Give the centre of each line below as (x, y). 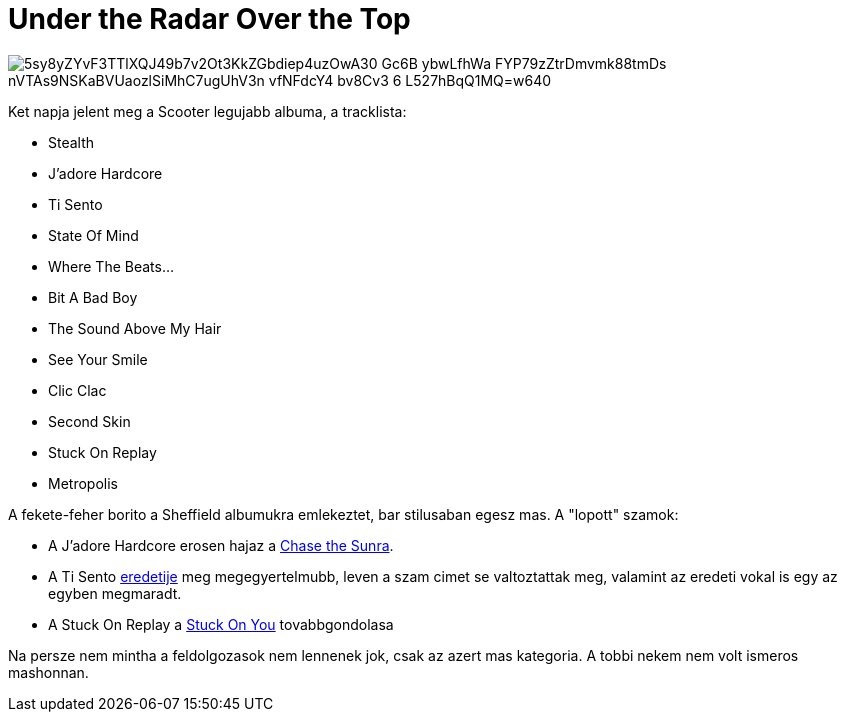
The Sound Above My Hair (135, 328)
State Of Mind (93, 235)
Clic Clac (77, 390)
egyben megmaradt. (115, 593)
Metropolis (83, 483)
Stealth (71, 142)
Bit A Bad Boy (93, 297)
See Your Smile (98, 359)
